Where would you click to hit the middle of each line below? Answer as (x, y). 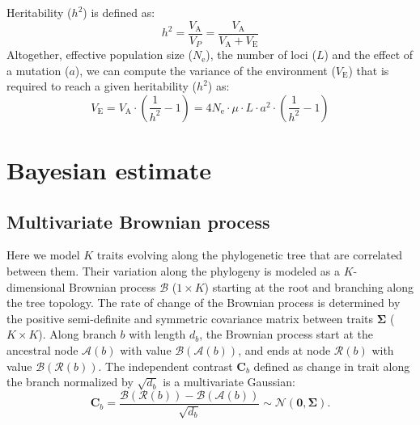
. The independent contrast (165, 366)
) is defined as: (119, 12)
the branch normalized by (70, 382)
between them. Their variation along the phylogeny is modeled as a (174, 271)
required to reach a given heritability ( (102, 86)
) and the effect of (369, 55)
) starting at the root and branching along (309, 286)
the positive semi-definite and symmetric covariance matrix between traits (190, 318)
